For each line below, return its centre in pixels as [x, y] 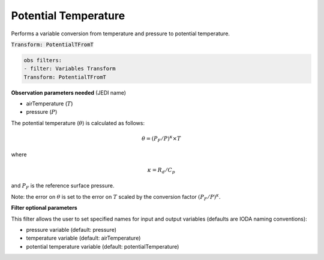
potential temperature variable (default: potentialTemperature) [103, 246]
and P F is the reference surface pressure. [63, 187]
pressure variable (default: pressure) [71, 229]
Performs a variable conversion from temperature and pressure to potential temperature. [121, 34]
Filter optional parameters [44, 208]
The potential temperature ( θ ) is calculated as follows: [78, 123]
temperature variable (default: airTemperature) [83, 238]
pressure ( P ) [42, 112]
